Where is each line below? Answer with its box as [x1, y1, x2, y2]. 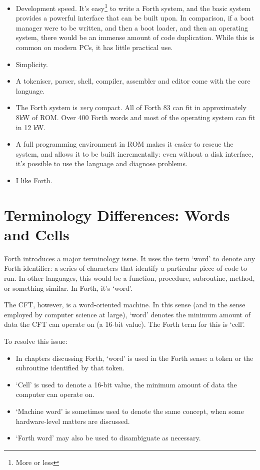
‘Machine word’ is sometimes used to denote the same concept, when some [15, 406, 244, 416]
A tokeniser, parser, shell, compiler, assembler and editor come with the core [15, 76, 250, 86]
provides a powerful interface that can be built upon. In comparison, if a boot [15, 13, 254, 23]
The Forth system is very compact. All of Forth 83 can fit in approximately [15, 102, 246, 113]
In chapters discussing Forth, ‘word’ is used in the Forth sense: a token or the [15, 352, 253, 363]
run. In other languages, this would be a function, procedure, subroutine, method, [4, 273, 255, 283]
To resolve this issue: [4, 336, 67, 346]
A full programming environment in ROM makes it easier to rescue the [15, 139, 233, 149]
